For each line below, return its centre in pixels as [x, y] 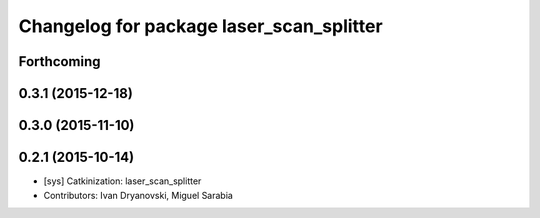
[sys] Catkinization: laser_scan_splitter [122, 181]
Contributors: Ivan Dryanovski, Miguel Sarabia [138, 195]
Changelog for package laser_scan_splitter [201, 26]
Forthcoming [59, 61]
